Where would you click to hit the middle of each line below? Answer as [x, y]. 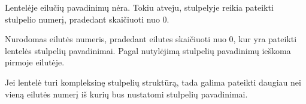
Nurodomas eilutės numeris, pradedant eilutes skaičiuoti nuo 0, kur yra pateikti [151, 39]
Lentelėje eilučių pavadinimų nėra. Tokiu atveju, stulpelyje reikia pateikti [139, 7]
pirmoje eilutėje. [35, 62]
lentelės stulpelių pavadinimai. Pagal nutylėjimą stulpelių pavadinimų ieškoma [148, 50]
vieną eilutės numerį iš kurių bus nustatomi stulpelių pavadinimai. [126, 94]
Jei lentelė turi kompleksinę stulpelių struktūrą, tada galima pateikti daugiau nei [153, 82]
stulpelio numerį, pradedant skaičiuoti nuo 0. [87, 19]
